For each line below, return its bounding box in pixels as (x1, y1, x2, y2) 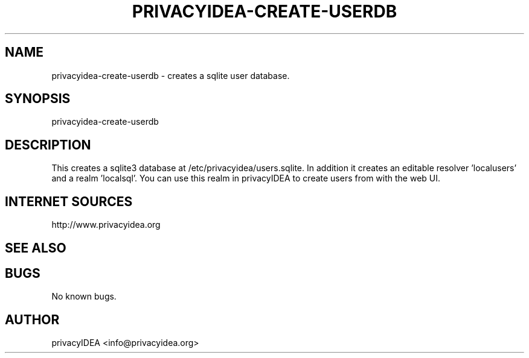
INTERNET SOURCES (5, 193, 133, 209)
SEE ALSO (5, 240, 66, 256)
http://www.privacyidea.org (51, 219, 161, 230)
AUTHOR (5, 312, 60, 327)
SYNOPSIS (5, 91, 71, 107)
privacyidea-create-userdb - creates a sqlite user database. (51, 70, 290, 81)
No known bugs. (51, 291, 117, 302)
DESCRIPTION (5, 137, 91, 152)
